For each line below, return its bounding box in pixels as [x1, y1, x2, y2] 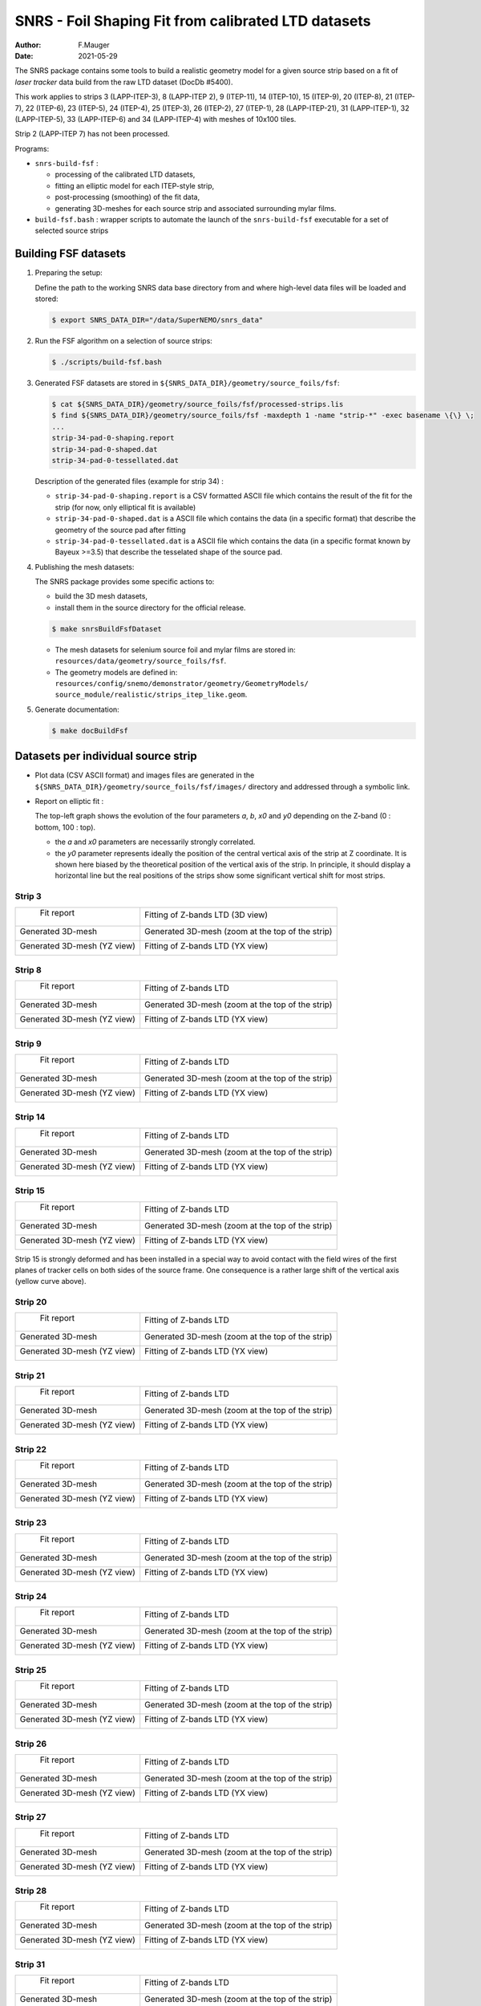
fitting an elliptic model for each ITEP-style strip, [55, 181, 215, 190]
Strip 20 [14, 1297, 47, 1308]
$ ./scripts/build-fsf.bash [51, 358, 162, 367]
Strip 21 [14, 1370, 46, 1381]
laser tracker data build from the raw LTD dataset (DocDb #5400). [14, 77, 233, 87]
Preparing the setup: [34, 268, 103, 278]
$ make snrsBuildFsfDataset [51, 624, 162, 633]
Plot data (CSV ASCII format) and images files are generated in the [34, 770, 255, 780]
